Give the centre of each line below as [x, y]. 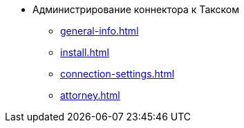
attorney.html [90, 95]
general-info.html [100, 31]
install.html [85, 52]
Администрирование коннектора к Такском [136, 9]
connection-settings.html [118, 74]
